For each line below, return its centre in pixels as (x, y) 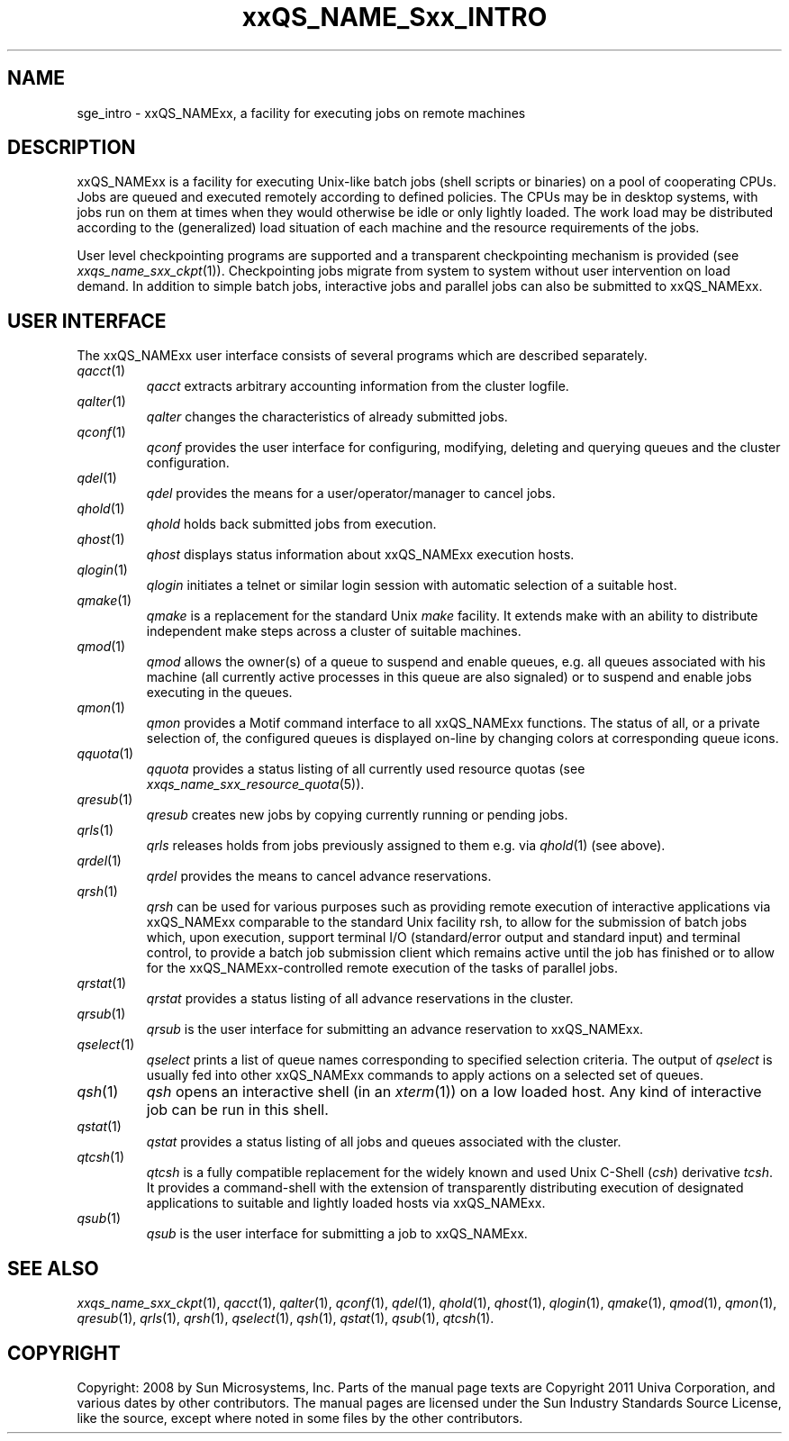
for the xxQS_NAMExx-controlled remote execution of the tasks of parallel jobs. (382, 968)
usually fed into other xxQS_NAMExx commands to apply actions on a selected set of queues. (425, 1075)
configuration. (188, 463)
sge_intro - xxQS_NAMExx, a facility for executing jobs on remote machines (301, 113)
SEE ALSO (53, 1268)
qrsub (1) (101, 1014)
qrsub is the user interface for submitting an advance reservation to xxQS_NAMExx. (395, 1029)
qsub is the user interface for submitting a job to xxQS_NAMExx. (337, 1234)
